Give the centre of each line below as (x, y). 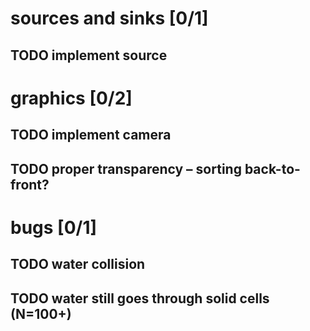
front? (30, 184)
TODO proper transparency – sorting (126, 168)
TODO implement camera (91, 135)
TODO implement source (89, 55)
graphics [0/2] (71, 98)
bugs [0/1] (54, 227)
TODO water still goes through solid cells (140, 298)
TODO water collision (78, 264)
